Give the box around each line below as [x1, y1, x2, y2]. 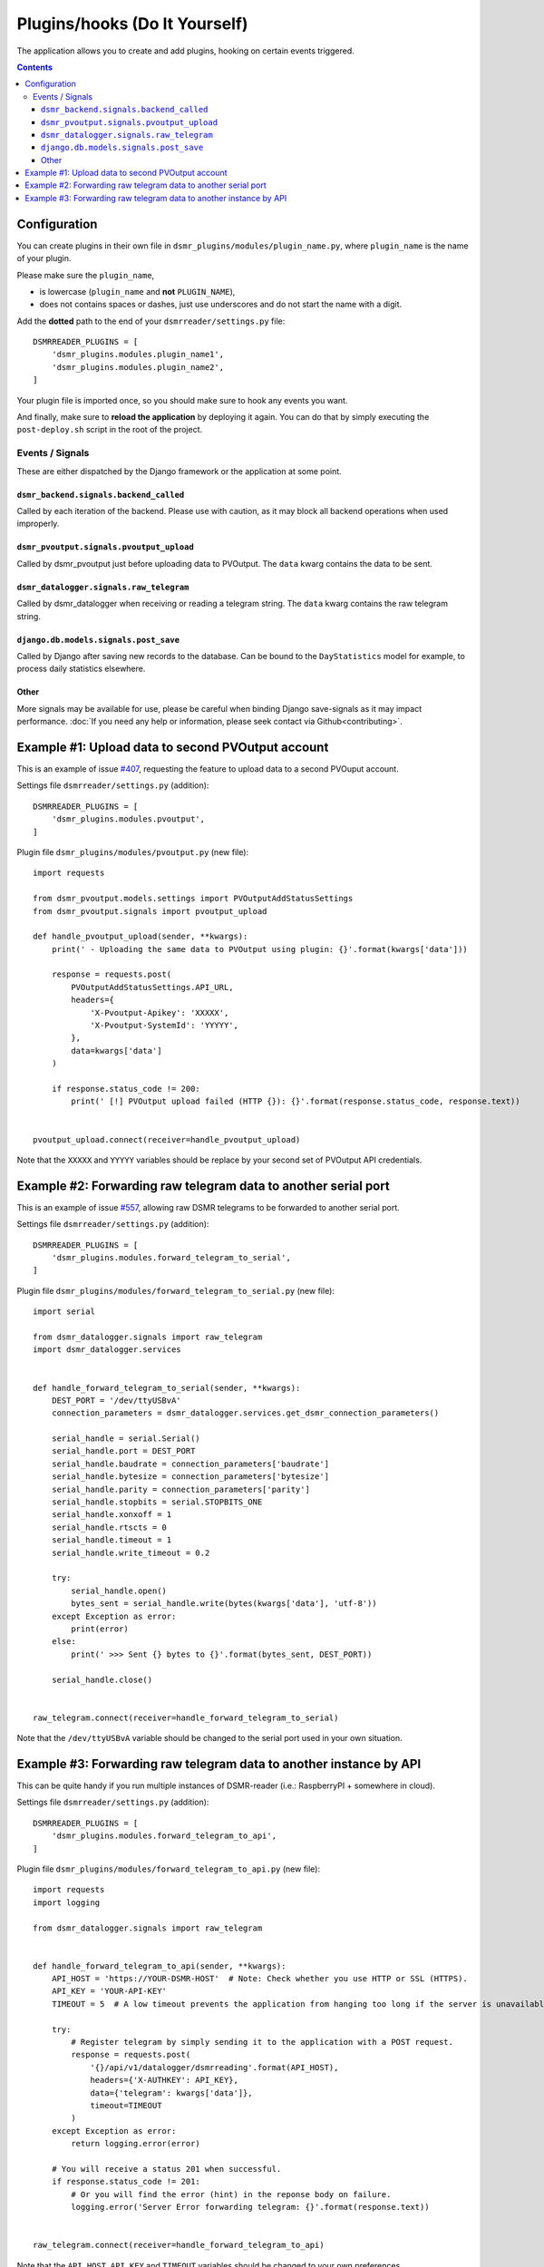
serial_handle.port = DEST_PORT [51, 1446, 196, 1456]
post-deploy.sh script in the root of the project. [16, 424, 203, 435]
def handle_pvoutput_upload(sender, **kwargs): [33, 931, 248, 942]
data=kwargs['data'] [71, 1046, 162, 1056]
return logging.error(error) [71, 2138, 201, 2149]
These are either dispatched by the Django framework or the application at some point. [16, 465, 342, 476]
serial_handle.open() [71, 1585, 168, 1596]
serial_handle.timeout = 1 [51, 1535, 172, 1545]
